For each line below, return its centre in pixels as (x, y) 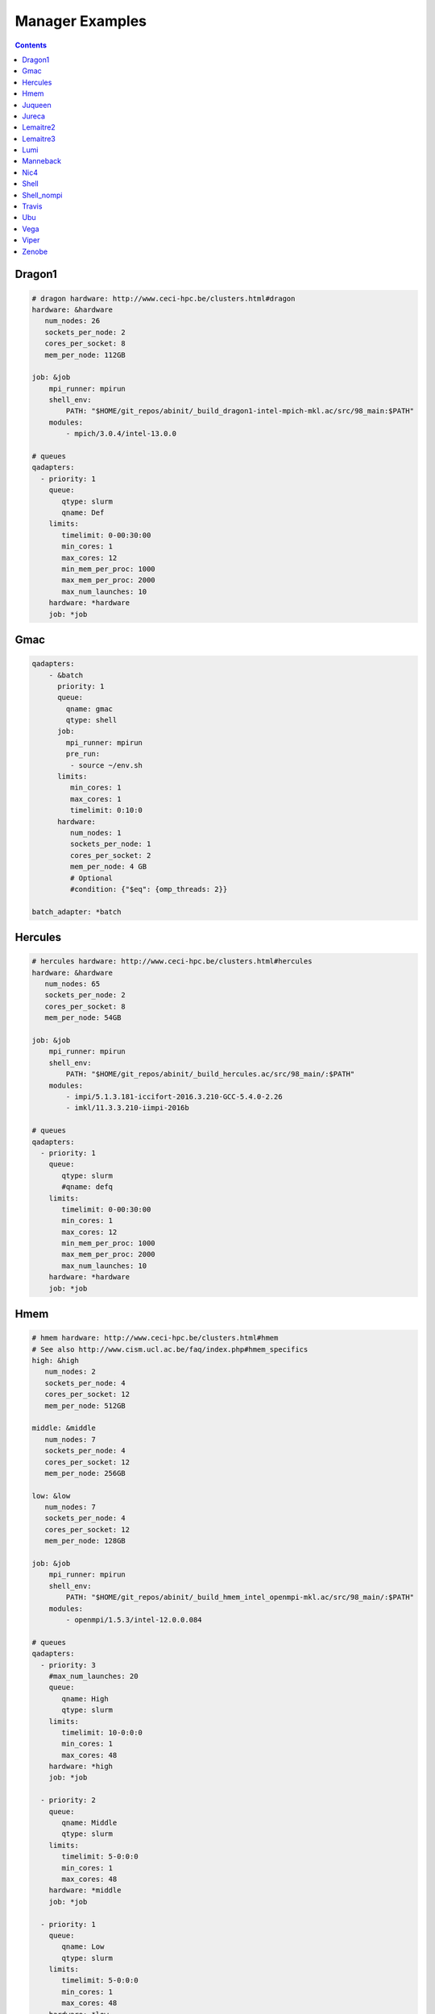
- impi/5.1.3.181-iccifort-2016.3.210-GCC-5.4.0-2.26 (174, 1096)
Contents (31, 45)
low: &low (51, 1496)
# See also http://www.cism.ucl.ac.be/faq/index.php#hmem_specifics (170, 1349)
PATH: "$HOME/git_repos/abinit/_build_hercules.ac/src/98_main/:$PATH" (210, 1074)
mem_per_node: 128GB (85, 1541)
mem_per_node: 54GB (83, 1018)
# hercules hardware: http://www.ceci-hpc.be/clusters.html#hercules (172, 961)
